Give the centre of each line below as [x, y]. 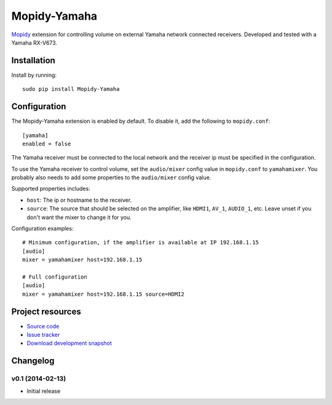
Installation [33, 60]
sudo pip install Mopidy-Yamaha [71, 89]
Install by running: [34, 75]
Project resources [46, 311]
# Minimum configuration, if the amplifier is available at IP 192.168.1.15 [141, 243]
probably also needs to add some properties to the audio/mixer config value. [111, 177]
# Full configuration [55, 277]
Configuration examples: [42, 229]
